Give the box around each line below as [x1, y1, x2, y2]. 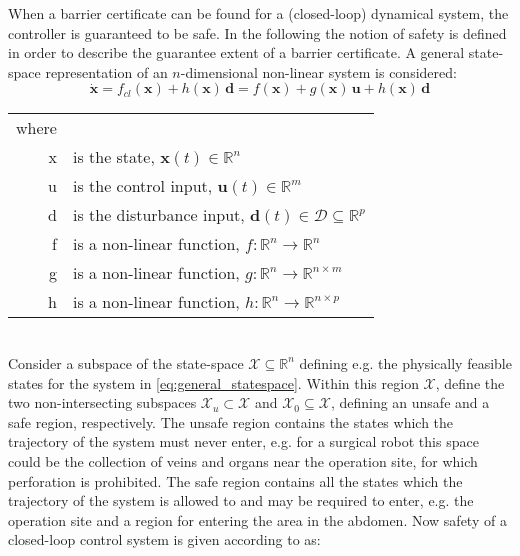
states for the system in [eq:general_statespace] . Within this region [8, 372, 419, 393]
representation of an [45, 61, 168, 82]
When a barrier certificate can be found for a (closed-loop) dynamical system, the [8, 3, 509, 23]
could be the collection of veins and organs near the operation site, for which [8, 450, 478, 471]
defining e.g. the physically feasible [299, 352, 512, 373]
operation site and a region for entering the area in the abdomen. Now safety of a [8, 509, 507, 530]
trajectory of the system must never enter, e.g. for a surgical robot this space [8, 431, 479, 452]
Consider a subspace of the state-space [8, 352, 244, 373]
